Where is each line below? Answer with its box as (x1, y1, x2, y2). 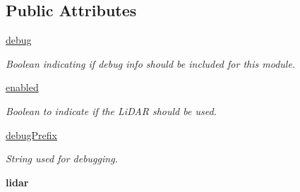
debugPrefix (6, 127, 57, 142)
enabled (6, 80, 39, 95)
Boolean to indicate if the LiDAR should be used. (6, 103, 217, 118)
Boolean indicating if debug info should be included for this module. (6, 56, 296, 71)
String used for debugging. (6, 151, 118, 166)
